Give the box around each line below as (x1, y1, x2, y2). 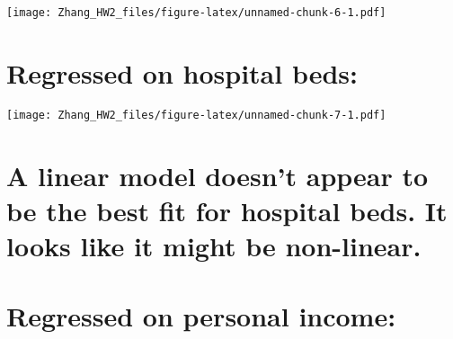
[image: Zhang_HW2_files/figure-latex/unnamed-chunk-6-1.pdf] (6, 6, 386, 19)
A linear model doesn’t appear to (6, 156, 429, 193)
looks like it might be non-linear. (6, 227, 422, 263)
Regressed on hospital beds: (6, 54, 358, 91)
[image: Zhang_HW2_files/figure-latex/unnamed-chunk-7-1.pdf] (6, 108, 386, 121)
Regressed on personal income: (6, 298, 396, 335)
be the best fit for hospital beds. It (6, 192, 448, 228)
